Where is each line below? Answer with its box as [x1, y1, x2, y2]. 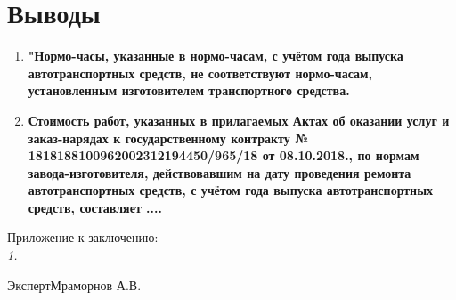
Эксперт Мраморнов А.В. [7, 275, 142, 294]
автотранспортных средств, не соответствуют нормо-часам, [28, 63, 373, 82]
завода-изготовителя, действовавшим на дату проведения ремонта [28, 163, 411, 182]
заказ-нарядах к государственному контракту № [28, 128, 309, 147]
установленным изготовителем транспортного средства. [28, 81, 350, 100]
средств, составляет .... [28, 198, 162, 216]
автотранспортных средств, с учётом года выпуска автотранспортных [28, 181, 434, 199]
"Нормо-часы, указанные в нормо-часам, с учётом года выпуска [28, 46, 403, 65]
